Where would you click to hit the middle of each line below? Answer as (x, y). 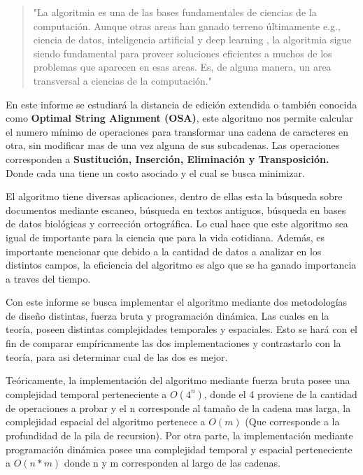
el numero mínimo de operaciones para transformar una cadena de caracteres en (177, 131)
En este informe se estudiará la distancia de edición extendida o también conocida (181, 104)
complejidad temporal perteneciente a (86, 394)
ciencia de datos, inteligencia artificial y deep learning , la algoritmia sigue (192, 40)
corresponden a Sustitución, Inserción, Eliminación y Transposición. (168, 158)
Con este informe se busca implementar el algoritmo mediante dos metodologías (177, 302)
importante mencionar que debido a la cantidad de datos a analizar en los (164, 251)
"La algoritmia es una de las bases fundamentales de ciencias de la (175, 12)
